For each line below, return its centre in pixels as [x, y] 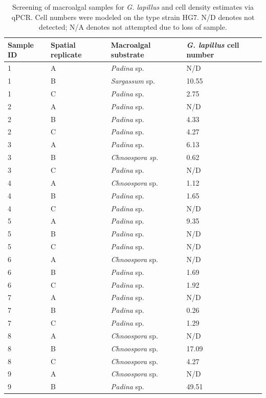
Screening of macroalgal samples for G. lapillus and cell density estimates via [133, 7]
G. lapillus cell [213, 44]
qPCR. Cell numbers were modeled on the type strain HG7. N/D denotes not [133, 17]
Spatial [63, 44]
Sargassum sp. [133, 81]
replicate [66, 55]
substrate [127, 55]
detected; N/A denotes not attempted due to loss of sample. [133, 27]
